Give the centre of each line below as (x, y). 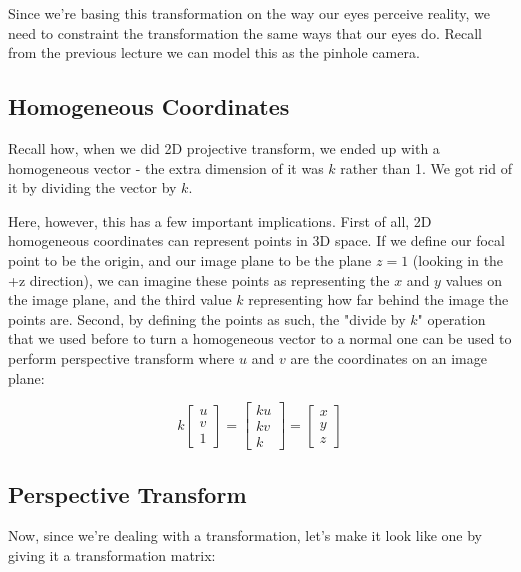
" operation (451, 318)
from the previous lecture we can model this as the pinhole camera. (214, 52)
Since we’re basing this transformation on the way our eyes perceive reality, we (249, 13)
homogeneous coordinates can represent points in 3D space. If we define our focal (256, 240)
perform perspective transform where (121, 357)
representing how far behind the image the (378, 299)
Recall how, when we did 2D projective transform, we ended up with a (224, 147)
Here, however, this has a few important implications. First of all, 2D (220, 220)
